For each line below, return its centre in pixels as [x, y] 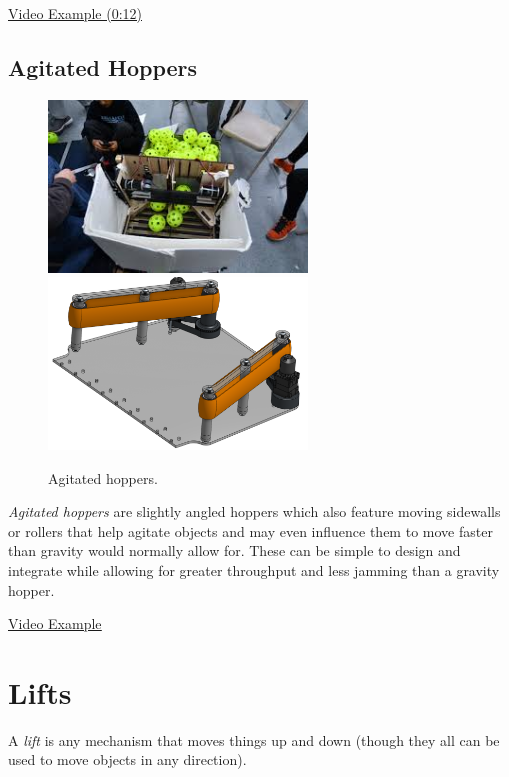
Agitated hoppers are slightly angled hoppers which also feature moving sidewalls [254, 511]
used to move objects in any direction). [127, 759]
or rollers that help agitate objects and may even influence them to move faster [250, 530]
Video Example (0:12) [75, 13]
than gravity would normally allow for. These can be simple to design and [234, 550]
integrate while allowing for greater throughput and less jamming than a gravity [254, 569]
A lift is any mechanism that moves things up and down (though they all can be [254, 739]
